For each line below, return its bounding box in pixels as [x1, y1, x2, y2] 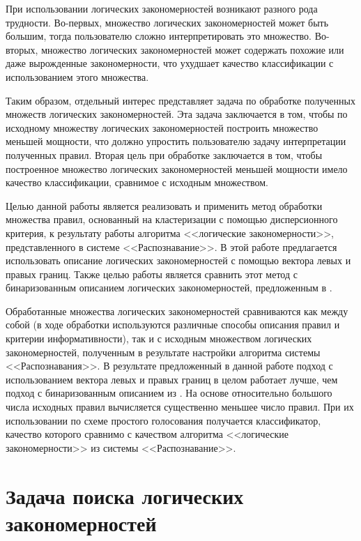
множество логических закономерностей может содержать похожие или [41, 42, 344, 56]
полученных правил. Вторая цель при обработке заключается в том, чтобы [6, 147, 323, 162]
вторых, [6, 42, 38, 56]
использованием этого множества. [6, 69, 149, 84]
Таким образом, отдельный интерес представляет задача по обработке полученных [6, 93, 355, 107]
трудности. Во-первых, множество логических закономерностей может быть [6, 15, 329, 29]
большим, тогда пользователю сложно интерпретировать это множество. [6, 29, 312, 43]
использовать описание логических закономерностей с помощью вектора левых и [6, 253, 351, 268]
